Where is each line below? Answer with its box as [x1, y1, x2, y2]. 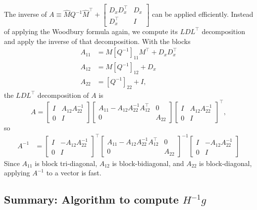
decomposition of [37, 89, 89, 100]
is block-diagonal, [199, 158, 252, 168]
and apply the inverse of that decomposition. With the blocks [4, 36, 191, 46]
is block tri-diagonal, [35, 158, 98, 168]
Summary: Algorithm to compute [4, 192, 179, 207]
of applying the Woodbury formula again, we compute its [4, 26, 178, 36]
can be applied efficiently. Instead [152, 9, 254, 19]
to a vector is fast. [46, 168, 102, 178]
